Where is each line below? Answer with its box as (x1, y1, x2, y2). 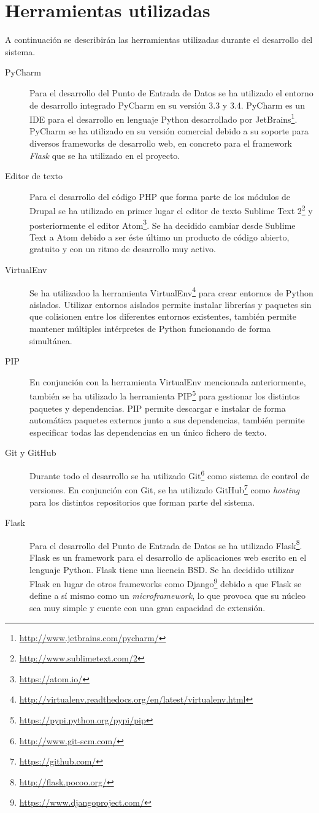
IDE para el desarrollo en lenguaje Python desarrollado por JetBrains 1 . (29, 111, 298, 125)
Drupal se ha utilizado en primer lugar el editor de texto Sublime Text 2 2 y (29, 202, 313, 217)
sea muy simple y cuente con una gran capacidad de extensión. (29, 601, 266, 614)
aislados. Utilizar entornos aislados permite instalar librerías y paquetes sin (29, 298, 312, 310)
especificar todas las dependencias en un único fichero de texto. (29, 425, 267, 438)
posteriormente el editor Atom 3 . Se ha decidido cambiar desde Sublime (29, 217, 296, 231)
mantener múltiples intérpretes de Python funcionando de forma (29, 322, 271, 335)
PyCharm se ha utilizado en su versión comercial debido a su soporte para (29, 125, 309, 137)
